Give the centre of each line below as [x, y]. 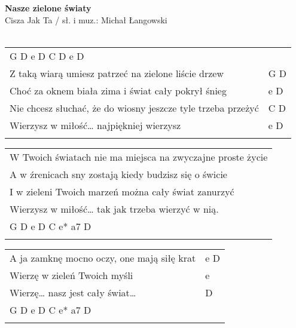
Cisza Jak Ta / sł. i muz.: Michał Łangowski [86, 19]
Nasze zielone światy [48, 8]
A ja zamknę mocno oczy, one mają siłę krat [103, 258]
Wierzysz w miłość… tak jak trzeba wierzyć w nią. [114, 209]
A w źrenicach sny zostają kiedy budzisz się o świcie [118, 174]
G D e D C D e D [47, 56]
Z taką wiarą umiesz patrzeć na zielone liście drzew [117, 73]
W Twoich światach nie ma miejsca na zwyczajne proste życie [139, 157]
